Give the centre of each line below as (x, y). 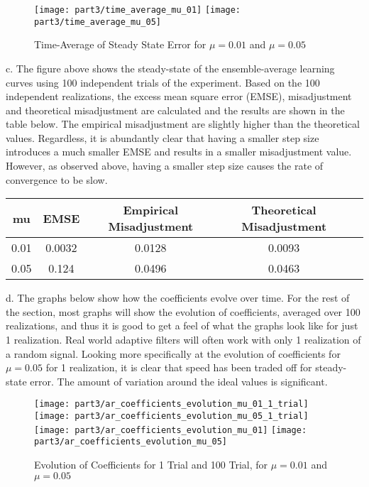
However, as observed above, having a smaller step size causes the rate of (165, 166)
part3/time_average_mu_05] (98, 22)
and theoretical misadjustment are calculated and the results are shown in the (175, 110)
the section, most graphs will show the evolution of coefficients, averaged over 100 (183, 311)
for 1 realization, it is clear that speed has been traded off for (179, 367)
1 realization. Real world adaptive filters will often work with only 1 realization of (183, 340)
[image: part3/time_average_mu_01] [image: (138, 10)
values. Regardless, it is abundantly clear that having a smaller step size (163, 137)
